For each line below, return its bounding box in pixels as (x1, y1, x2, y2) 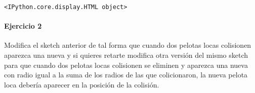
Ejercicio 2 (4, 21, 42, 31)
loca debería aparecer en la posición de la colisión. (4, 79, 159, 89)
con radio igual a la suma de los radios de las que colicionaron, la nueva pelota (4, 69, 248, 80)
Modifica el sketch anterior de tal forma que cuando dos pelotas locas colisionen (4, 40, 251, 50)
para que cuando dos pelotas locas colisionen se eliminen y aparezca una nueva (4, 59, 248, 70)
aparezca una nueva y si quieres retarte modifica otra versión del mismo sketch (4, 50, 248, 60)
